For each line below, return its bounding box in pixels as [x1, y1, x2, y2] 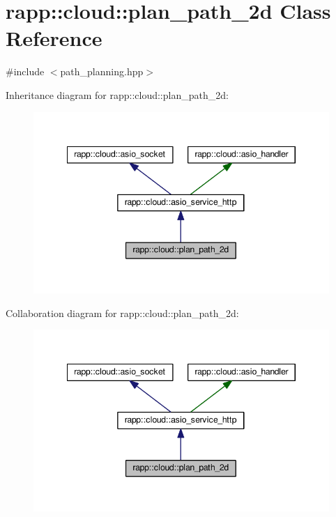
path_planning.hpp [60, 64, 144, 79]
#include [6, 64, 45, 79]
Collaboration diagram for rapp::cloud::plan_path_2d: [6, 305, 239, 320]
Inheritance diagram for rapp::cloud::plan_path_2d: [6, 87, 229, 102]
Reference [6, 24, 102, 52]
